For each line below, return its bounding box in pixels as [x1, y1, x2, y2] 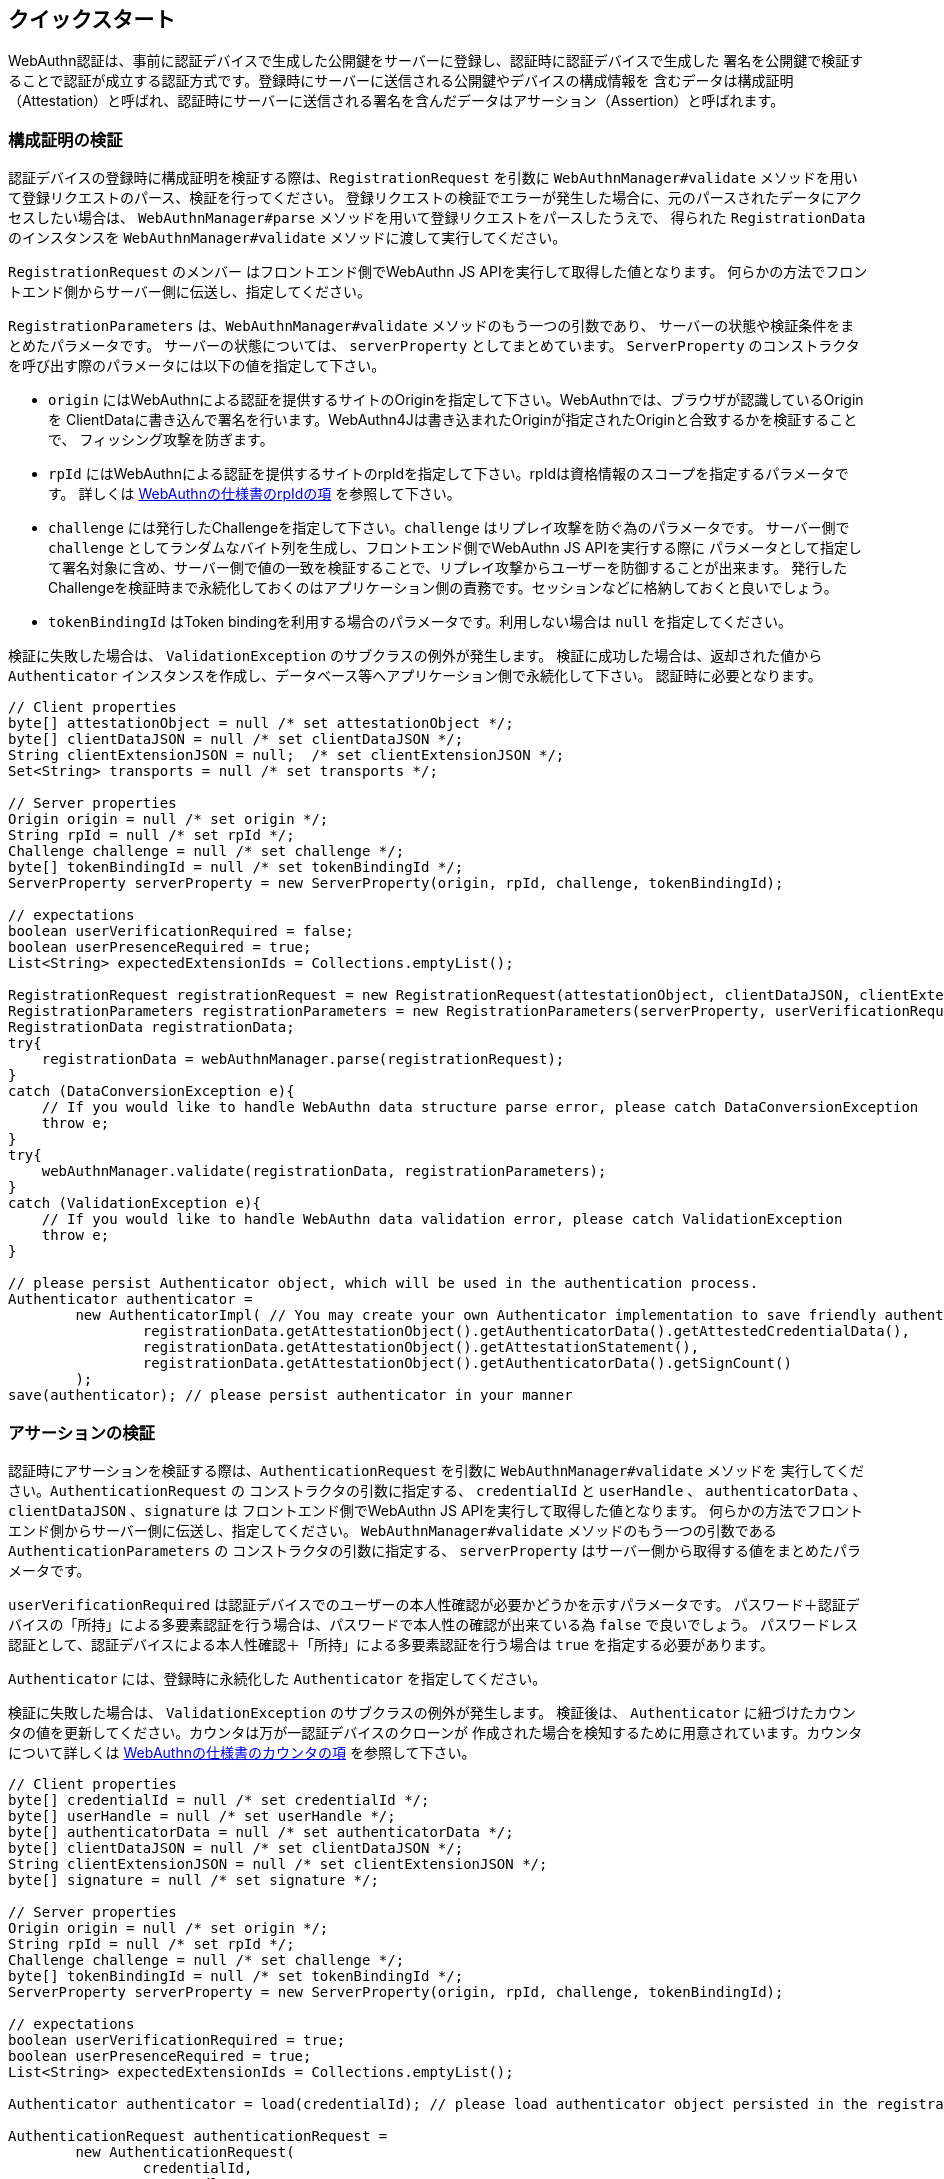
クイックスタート [8, 7, 176, 32]
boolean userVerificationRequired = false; [8, 923, 354, 940]
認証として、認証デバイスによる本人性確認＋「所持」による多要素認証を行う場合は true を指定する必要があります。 [8, 1635, 774, 1653]
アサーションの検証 [8, 1422, 155, 1443]
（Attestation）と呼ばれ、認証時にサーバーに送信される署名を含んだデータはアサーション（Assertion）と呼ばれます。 [8, 92, 785, 110]
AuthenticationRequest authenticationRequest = [8, 2127, 388, 2144]
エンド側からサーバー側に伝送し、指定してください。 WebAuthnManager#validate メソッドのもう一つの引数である [8, 1521, 777, 1539]
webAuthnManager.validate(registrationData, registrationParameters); [41, 1163, 607, 1180]
